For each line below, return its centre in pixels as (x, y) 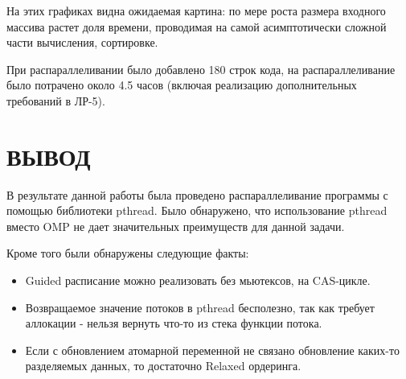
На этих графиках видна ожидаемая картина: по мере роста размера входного (196, 10)
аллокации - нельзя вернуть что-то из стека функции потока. (174, 323)
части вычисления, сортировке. (82, 42)
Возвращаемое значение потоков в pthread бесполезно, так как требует (200, 307)
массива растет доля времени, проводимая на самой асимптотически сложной (197, 26)
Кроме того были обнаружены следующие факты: (128, 253)
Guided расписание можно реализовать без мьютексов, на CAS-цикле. (198, 280)
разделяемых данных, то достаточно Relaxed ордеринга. (163, 366)
